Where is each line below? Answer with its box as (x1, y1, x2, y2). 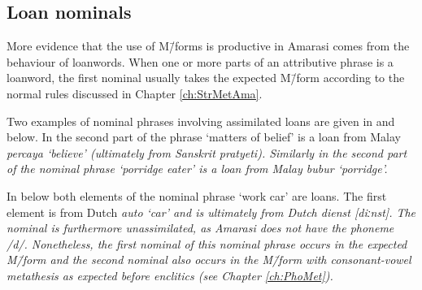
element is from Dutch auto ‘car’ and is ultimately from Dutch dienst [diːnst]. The (7, 203, 416, 220)
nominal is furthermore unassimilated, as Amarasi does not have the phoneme (7, 219, 394, 236)
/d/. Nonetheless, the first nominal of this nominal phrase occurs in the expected (7, 235, 407, 252)
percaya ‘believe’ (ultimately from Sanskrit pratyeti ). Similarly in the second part (7, 144, 407, 161)
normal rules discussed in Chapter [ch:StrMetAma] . (7, 84, 263, 102)
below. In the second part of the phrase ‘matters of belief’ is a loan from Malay (7, 128, 402, 145)
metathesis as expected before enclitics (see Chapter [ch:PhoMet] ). (7, 266, 333, 284)
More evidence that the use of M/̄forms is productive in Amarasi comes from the (7, 37, 410, 54)
